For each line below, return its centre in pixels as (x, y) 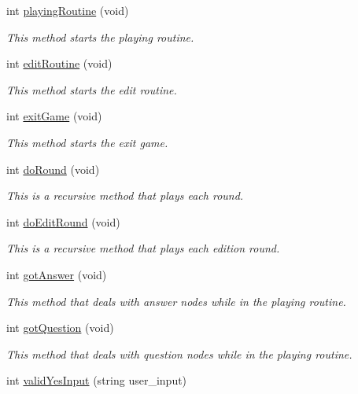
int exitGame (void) (54, 116)
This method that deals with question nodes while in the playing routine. (179, 353)
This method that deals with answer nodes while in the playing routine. (176, 301)
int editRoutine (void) (59, 63)
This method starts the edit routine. (92, 89)
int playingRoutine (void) (68, 10)
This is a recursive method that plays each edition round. (143, 248)
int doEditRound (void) (63, 221)
